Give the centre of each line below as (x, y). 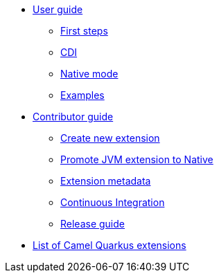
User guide (58, 9)
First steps (84, 31)
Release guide (93, 224)
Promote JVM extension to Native (137, 159)
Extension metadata (106, 181)
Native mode (89, 74)
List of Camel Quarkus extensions (109, 245)
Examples (82, 95)
